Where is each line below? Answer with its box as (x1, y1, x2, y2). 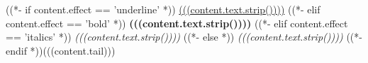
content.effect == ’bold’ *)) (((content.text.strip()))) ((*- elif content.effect (6, 15, 348, 30)
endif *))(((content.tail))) (6, 43, 116, 57)
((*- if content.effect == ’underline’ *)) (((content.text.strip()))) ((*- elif (6, 2, 320, 16)
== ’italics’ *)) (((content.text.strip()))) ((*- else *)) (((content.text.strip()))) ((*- (6, 29, 362, 44)
